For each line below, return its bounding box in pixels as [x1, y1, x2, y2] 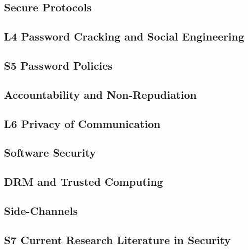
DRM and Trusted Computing [4, 174, 163, 189]
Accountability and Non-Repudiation [4, 86, 197, 102]
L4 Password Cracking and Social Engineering [4, 29, 245, 44]
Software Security [4, 145, 96, 160]
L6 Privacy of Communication [4, 116, 161, 131]
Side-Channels [4, 203, 78, 218]
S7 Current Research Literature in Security [4, 232, 231, 247]
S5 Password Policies [4, 57, 113, 73]
